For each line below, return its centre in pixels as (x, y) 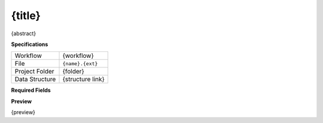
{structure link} (83, 79)
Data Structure (35, 79)
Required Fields (31, 90)
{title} (26, 16)
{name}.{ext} (80, 64)
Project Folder (34, 72)
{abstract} (24, 33)
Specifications (30, 44)
